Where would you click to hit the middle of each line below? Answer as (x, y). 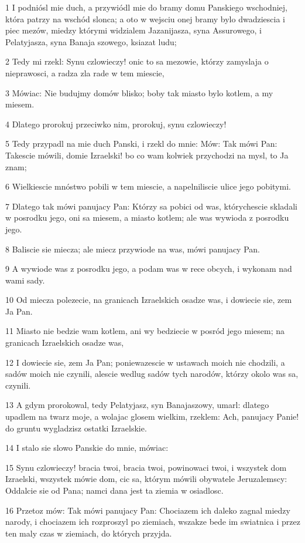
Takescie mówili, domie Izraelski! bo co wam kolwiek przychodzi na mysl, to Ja (147, 155)
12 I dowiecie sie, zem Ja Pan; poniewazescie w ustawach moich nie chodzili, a (145, 362)
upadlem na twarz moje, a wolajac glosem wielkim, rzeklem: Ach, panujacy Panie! (152, 416)
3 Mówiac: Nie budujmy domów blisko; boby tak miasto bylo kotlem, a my (139, 92)
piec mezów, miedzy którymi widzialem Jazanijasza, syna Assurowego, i (134, 30)
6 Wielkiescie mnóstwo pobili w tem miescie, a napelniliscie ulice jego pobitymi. (148, 186)
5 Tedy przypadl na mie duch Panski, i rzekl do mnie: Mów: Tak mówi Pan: (141, 144)
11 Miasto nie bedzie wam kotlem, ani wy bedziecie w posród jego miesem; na (145, 331)
